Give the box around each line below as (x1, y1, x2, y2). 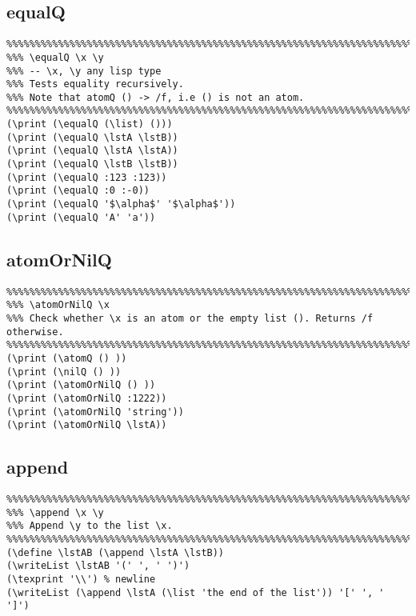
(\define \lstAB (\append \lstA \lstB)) (6, 546, 225, 558)
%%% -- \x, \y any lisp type (6, 65, 162, 77)
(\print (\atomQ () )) (6, 352, 127, 364)
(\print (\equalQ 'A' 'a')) (6, 211, 156, 223)
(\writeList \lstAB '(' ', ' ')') (6, 560, 190, 572)
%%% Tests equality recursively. (6, 78, 184, 90)
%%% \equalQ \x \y (6, 51, 104, 63)
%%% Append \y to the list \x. (6, 520, 173, 532)
